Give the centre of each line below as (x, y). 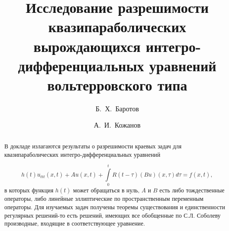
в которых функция (29, 190)
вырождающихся (87, 46)
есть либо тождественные (192, 190)
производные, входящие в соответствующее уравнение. (75, 223)
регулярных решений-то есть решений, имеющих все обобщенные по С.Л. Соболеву (112, 215)
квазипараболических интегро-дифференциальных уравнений (82, 154)
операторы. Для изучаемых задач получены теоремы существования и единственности (115, 207)
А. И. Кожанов (117, 125)
